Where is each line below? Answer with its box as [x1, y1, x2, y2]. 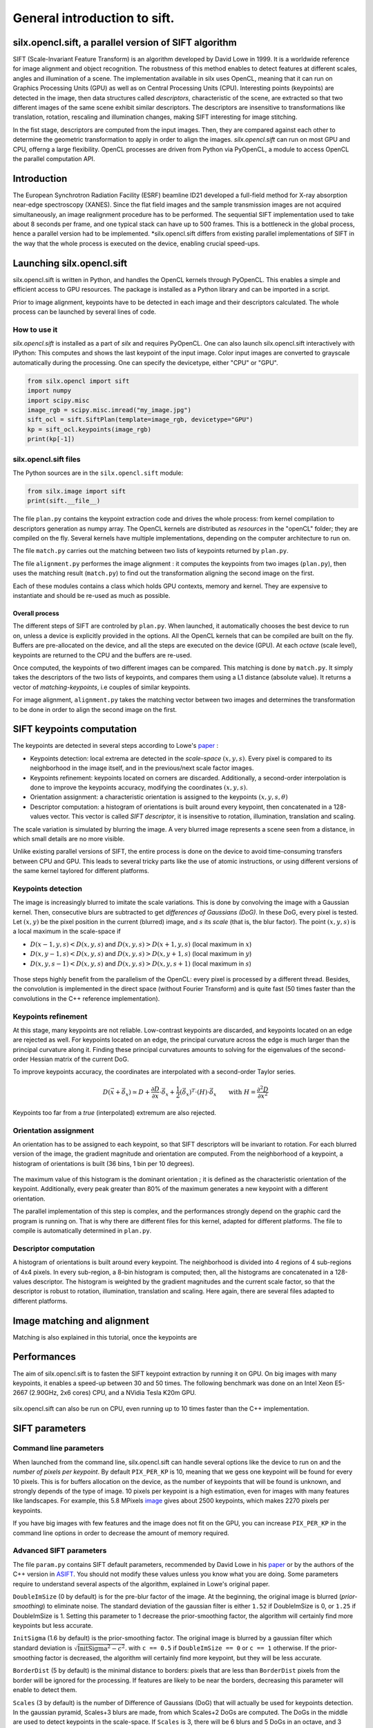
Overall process [12, 609, 59, 617]
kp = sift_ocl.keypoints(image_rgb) [27, 425, 152, 433]
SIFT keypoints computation [12, 723, 137, 735]
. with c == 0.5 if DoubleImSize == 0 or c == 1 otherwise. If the [124, 1644, 320, 1652]
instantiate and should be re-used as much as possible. [12, 591, 171, 599]
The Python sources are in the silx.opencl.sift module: [12, 469, 183, 477]
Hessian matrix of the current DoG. [30, 1055, 129, 1064]
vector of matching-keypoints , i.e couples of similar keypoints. [12, 683, 191, 691]
